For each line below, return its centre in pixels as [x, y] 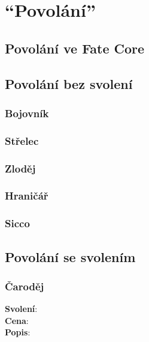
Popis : [18, 332]
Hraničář [27, 196]
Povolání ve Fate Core [75, 48]
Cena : [17, 320]
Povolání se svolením [70, 256]
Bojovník [27, 113]
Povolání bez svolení [69, 83]
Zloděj [20, 168]
